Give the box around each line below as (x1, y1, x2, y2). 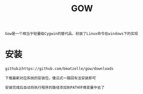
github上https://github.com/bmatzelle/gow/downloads (5, 66, 114, 71)
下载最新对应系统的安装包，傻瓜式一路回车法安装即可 (5, 76, 96, 81)
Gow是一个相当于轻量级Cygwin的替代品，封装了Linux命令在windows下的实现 (5, 31, 138, 37)
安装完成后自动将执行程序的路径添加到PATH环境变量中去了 (5, 85, 105, 90)
